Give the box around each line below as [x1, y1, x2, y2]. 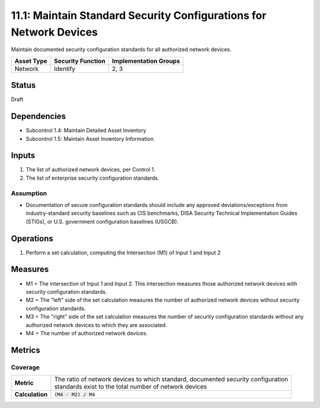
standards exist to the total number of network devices [54, 383, 207, 391]
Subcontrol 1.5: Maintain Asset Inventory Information [25, 135, 154, 142]
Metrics [11, 345, 41, 355]
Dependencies [11, 111, 66, 121]
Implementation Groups [111, 57, 180, 65]
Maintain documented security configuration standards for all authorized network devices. [11, 46, 232, 53]
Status [11, 80, 36, 90]
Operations [11, 234, 53, 244]
